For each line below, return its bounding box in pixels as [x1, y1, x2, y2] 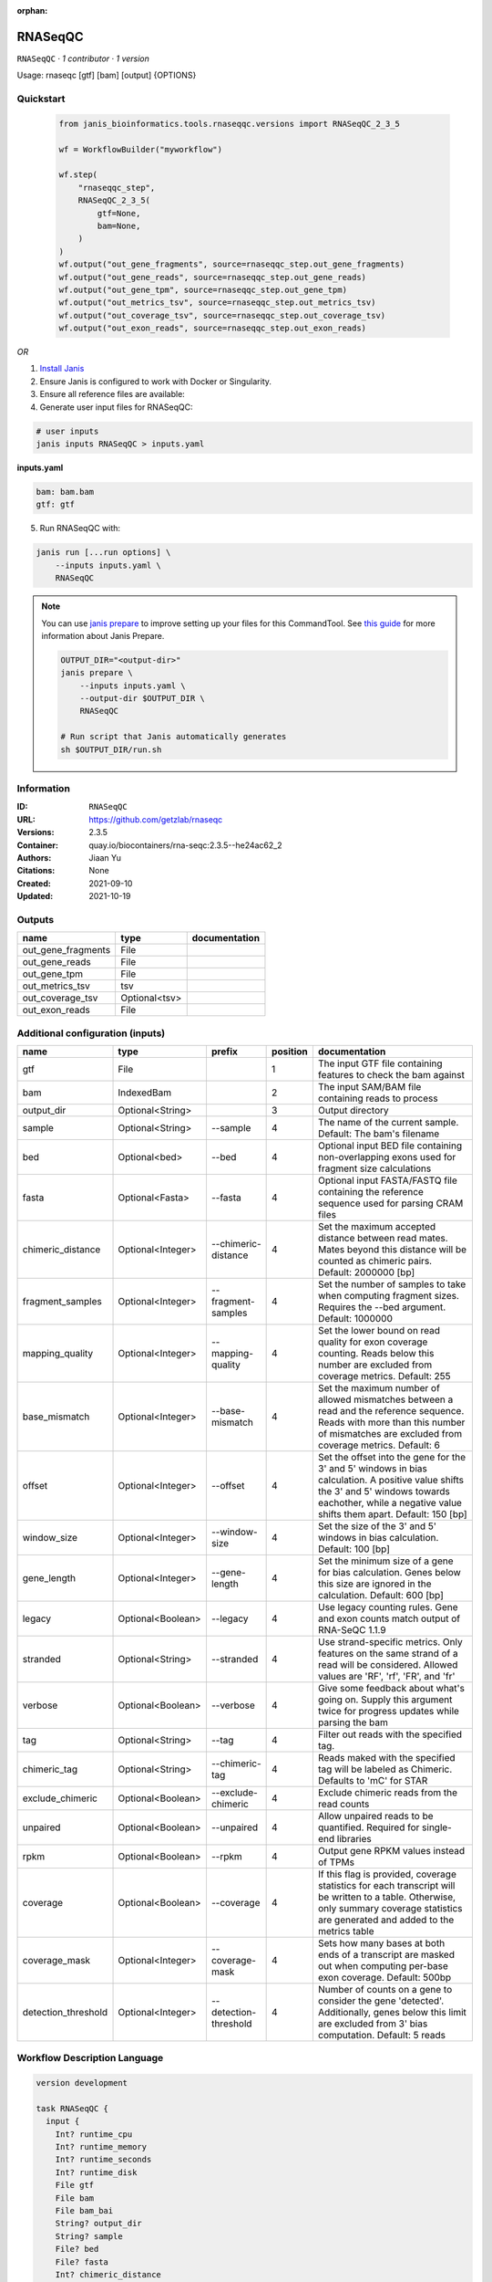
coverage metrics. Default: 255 [317, 1369, 451, 1382]
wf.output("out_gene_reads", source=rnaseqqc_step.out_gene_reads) [58, 272, 367, 282]
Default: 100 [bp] [317, 1543, 391, 1555]
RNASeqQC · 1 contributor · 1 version [16, 53, 150, 64]
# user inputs [36, 425, 99, 436]
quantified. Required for [317, 1821, 420, 1834]
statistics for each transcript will [317, 1879, 456, 1891]
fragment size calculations [317, 1162, 432, 1175]
